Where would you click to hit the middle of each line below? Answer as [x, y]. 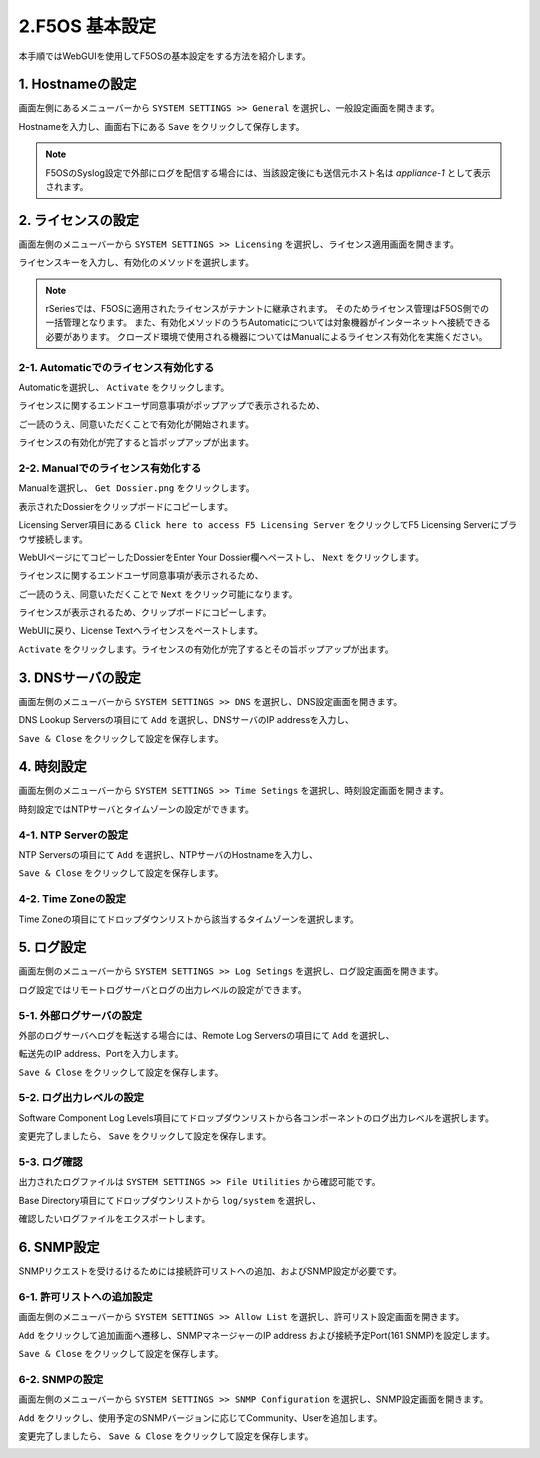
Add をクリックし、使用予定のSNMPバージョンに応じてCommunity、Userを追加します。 [200, 1417]
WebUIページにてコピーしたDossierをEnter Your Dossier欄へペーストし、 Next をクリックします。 [221, 557]
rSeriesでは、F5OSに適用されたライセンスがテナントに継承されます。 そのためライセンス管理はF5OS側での [267, 309]
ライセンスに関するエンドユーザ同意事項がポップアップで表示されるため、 [171, 406]
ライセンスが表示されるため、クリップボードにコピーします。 [145, 612]
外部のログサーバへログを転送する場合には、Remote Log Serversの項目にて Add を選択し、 [206, 1035]
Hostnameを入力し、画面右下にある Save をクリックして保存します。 [161, 126]
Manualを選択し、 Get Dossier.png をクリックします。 [136, 488]
